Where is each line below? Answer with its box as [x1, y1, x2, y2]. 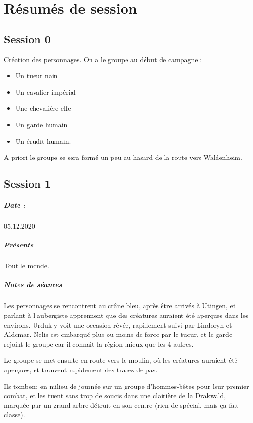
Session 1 [4, 176, 51, 191]
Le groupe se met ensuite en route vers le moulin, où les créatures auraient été [4, 355, 237, 365]
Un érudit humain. [15, 136, 71, 146]
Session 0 [4, 31, 51, 46]
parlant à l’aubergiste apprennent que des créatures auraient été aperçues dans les [4, 310, 249, 320]
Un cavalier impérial [15, 87, 76, 97]
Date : [4, 200, 26, 210]
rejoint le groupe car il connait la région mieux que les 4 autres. [4, 338, 194, 349]
